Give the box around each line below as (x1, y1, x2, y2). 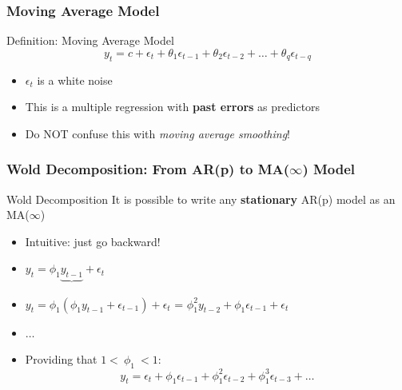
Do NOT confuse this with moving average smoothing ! (25, 125, 291, 141)
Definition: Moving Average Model (6, 32, 174, 49)
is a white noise (37, 71, 113, 88)
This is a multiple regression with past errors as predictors (25, 98, 320, 115)
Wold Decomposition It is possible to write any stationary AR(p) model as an (6, 190, 396, 207)
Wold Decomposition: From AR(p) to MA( (6, 159, 290, 179)
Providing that (25, 351, 98, 368)
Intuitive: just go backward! (25, 233, 161, 249)
